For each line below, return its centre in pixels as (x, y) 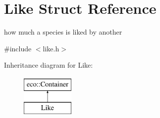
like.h (51, 48)
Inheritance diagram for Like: (49, 65)
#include (18, 48)
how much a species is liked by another (63, 32)
